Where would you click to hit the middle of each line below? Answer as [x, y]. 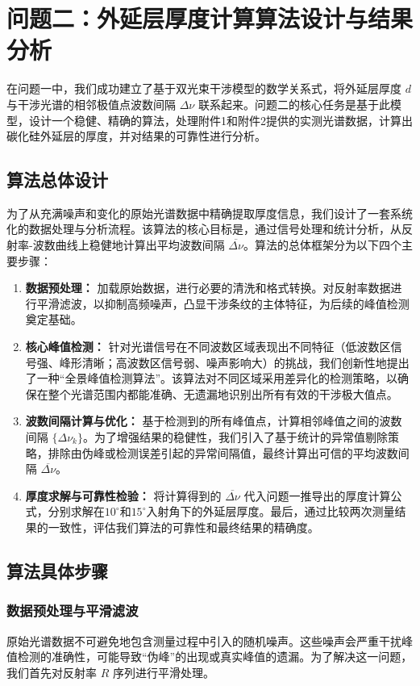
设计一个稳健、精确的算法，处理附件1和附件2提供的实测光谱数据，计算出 [220, 120]
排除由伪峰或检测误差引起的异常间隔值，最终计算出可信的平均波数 [223, 452]
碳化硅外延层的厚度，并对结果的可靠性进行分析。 [136, 136]
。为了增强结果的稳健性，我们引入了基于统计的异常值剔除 [235, 437]
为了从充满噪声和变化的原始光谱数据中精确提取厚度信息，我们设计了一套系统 [210, 213]
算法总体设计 [57, 180]
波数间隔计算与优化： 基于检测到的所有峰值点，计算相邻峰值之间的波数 [214, 421]
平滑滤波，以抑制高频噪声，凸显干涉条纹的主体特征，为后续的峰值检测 [223, 303]
